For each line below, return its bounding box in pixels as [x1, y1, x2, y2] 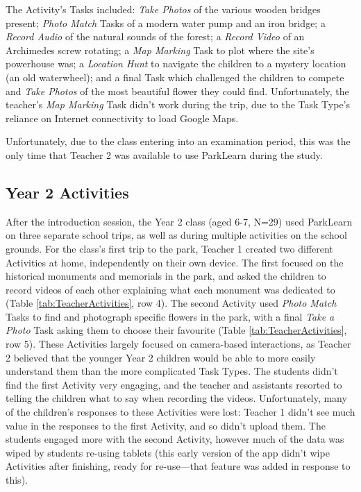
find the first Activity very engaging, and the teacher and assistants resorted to [6, 377, 342, 391]
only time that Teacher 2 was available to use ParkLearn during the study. [6, 147, 323, 162]
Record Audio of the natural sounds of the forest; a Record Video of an [6, 29, 305, 44]
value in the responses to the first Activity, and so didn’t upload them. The [6, 418, 326, 432]
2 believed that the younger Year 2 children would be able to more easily [6, 350, 316, 364]
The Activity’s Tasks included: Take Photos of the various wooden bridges [6, 2, 321, 16]
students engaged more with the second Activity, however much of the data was [6, 432, 344, 446]
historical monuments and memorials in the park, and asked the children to [6, 269, 326, 283]
